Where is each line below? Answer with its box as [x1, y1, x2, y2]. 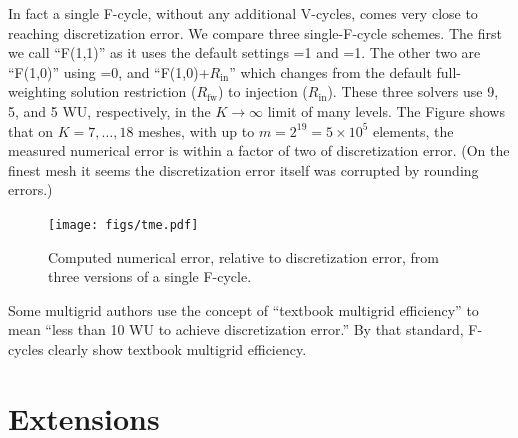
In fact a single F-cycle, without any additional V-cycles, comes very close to [8, 3, 478, 23]
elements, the [372, 120, 454, 141]
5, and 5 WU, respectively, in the [8, 100, 211, 121]
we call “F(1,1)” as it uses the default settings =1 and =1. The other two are [8, 42, 481, 63]
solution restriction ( [70, 81, 197, 102]
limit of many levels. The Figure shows [267, 100, 505, 121]
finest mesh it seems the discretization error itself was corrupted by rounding [8, 159, 479, 180]
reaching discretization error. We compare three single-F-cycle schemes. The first [8, 22, 502, 43]
